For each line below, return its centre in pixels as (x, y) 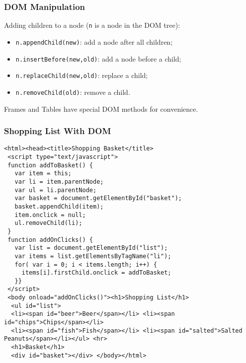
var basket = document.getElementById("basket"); (98, 198)
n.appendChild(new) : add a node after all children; (94, 41)
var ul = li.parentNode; (56, 190)
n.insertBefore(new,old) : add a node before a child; (98, 58)
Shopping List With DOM (58, 131)
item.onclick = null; (50, 215)
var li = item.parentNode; (59, 181)
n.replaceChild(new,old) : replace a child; (82, 75)
